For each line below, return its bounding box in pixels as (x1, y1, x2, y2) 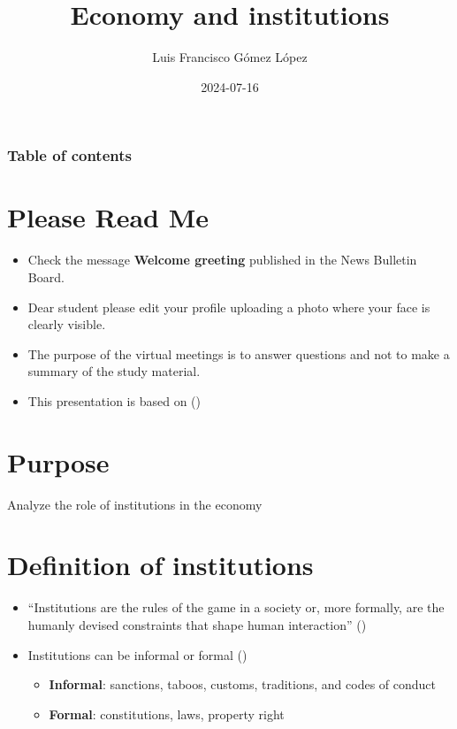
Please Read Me (7, 199, 209, 235)
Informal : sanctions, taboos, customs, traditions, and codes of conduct (49, 675, 436, 694)
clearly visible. (27, 315, 106, 334)
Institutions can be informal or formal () (27, 645, 248, 664)
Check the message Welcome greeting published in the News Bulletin (27, 250, 417, 269)
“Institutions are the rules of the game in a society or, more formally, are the (27, 598, 445, 617)
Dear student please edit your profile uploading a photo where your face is (27, 297, 430, 316)
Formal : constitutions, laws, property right (49, 704, 285, 723)
